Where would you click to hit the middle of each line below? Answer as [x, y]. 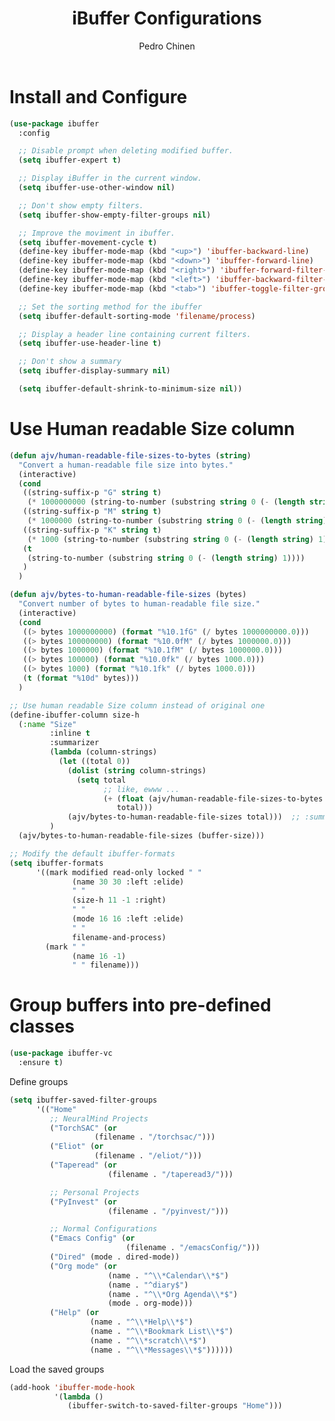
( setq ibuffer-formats [56, 863]
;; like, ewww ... [142, 789]
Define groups [39, 1081]
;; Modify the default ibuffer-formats [92, 853]
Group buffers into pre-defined [140, 1005]
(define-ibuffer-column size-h [74, 715]
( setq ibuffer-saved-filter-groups [83, 1100]
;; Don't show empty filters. [81, 205]
